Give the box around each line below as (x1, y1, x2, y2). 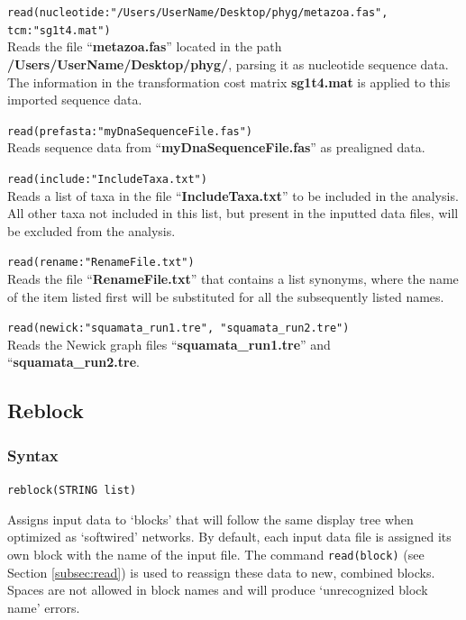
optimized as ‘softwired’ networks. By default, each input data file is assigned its (7, 527, 452, 546)
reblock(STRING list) (7, 484, 137, 497)
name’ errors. (7, 597, 80, 616)
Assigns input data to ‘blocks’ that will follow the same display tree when (7, 509, 414, 528)
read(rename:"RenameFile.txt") (7, 256, 195, 269)
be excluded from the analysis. (7, 221, 176, 240)
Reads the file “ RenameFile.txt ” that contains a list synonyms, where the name (7, 269, 459, 288)
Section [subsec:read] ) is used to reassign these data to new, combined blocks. (7, 562, 435, 581)
